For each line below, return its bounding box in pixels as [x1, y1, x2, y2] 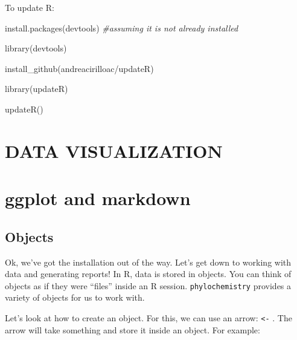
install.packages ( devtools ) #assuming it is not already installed [5, 21, 238, 34]
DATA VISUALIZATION [5, 138, 223, 163]
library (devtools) [5, 42, 67, 54]
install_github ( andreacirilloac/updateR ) [5, 62, 154, 74]
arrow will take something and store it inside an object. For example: [5, 323, 260, 336]
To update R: [5, 1, 54, 13]
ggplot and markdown [5, 186, 191, 211]
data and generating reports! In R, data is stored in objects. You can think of [5, 267, 292, 280]
